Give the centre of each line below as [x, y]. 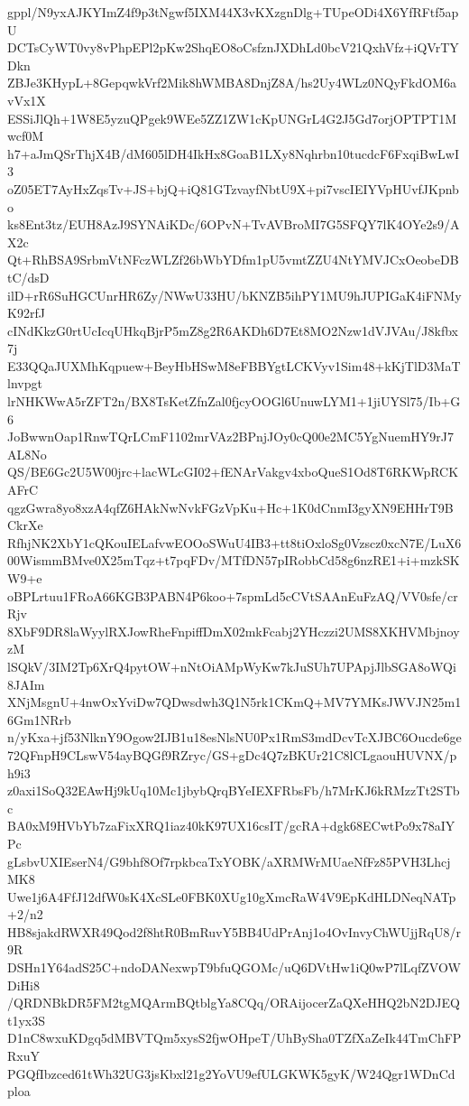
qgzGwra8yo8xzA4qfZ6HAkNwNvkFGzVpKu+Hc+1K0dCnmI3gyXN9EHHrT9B [230, 507]
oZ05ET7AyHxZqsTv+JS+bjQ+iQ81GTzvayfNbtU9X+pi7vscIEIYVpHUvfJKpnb [233, 188]
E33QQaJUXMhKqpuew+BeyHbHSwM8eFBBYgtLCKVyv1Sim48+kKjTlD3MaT [234, 365]
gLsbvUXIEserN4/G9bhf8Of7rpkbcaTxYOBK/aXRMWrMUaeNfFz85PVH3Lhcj [229, 861]
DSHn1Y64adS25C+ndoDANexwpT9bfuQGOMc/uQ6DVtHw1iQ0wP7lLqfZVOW [234, 967]
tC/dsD [28, 277]
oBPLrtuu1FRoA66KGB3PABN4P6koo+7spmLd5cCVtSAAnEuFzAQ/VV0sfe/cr [233, 595]
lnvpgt [25, 383]
